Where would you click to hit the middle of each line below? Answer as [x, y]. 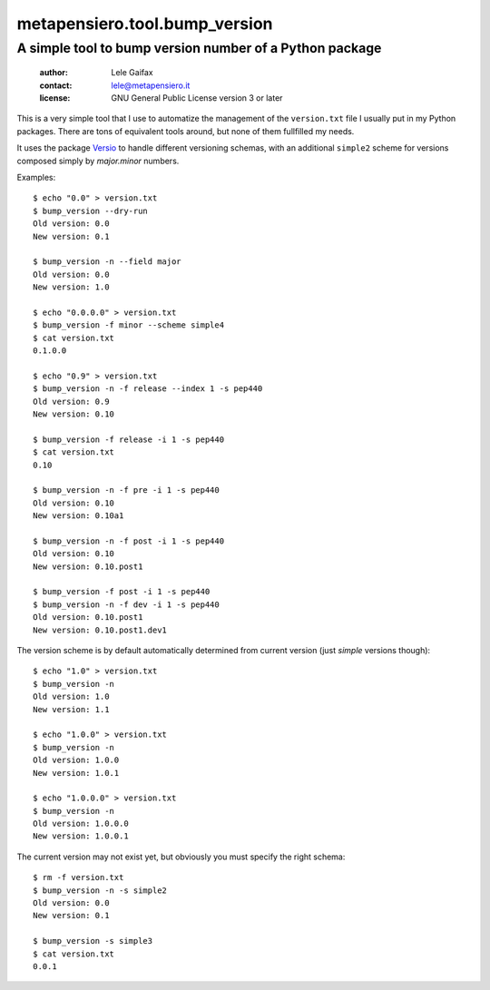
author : [54, 73]
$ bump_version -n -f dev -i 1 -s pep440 [126, 604]
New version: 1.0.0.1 [81, 836]
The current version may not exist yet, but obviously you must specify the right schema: [181, 857]
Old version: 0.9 [71, 401]
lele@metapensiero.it [151, 85]
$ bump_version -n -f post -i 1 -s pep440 [129, 541]
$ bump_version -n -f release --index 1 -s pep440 [148, 389]
